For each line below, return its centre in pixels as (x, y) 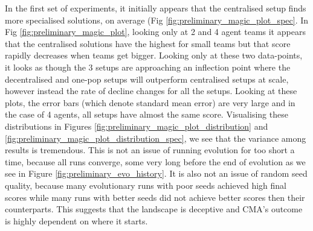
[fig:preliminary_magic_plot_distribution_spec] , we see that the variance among (156, 138)
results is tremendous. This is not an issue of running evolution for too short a (150, 150)
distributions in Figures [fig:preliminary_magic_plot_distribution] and (137, 126)
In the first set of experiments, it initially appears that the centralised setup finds (156, 8)
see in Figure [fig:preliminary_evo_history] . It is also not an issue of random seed (156, 173)
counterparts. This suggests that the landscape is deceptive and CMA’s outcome (154, 209)
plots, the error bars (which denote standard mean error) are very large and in (150, 102)
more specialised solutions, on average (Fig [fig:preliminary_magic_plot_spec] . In (157, 20)
